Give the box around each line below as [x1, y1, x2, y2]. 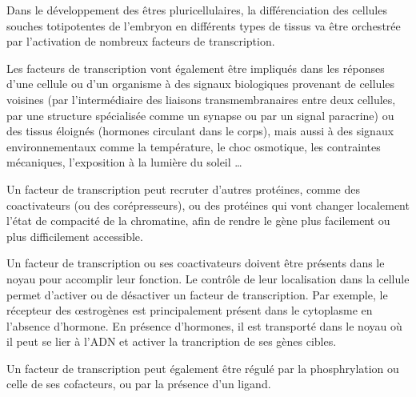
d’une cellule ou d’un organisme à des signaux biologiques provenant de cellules [6, 75, 395, 92]
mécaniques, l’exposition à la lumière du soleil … [6, 154, 242, 170]
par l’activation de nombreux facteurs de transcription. [6, 33, 275, 50]
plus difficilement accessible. [6, 227, 143, 244]
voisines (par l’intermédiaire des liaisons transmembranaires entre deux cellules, [6, 90, 396, 107]
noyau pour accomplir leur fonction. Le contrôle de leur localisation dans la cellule [6, 270, 410, 287]
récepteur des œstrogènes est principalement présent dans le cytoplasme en [6, 302, 373, 319]
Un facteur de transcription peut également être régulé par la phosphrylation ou [6, 359, 399, 376]
